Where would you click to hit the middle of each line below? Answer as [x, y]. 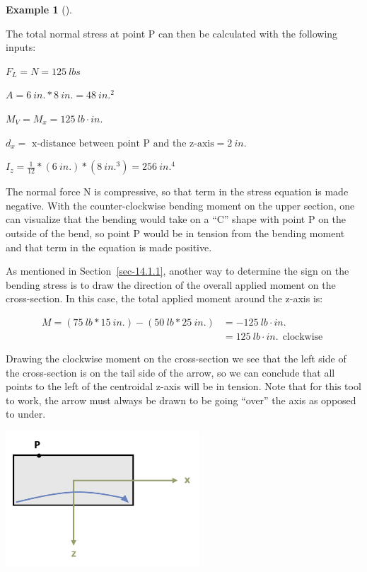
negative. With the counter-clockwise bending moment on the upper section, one [180, 205]
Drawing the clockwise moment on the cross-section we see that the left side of [176, 358]
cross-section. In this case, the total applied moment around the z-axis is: [164, 298]
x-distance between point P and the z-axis [123, 143]
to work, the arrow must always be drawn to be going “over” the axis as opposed [181, 400]
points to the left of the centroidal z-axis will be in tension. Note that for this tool [183, 386]
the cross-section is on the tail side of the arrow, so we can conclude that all [170, 372]
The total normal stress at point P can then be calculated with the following [172, 33]
